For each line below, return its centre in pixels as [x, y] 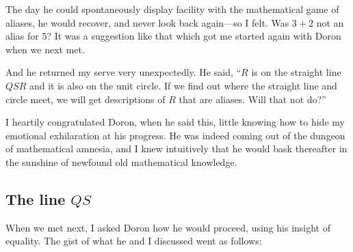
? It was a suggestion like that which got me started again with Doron [194, 36]
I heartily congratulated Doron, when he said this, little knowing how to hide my [175, 122]
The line [36, 198]
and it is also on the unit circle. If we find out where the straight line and [183, 85]
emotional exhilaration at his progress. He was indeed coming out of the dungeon [175, 135]
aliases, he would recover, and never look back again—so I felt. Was [147, 22]
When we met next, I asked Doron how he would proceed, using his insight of [168, 227]
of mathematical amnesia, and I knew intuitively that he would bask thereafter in [176, 149]
